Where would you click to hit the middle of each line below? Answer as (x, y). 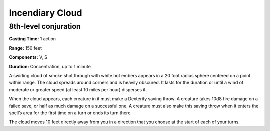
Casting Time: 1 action (33, 39)
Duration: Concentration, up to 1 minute (50, 66)
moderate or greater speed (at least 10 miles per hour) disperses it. (78, 89)
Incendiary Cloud (46, 13)
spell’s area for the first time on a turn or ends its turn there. (71, 113)
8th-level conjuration (45, 26)
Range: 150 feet (26, 48)
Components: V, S (28, 57)
